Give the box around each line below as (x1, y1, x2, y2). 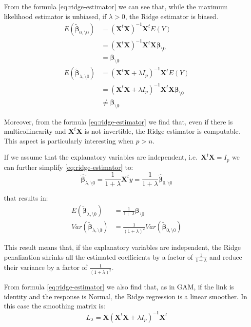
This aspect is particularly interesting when (4, 135, 134, 145)
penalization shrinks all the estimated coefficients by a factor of (4, 251, 193, 262)
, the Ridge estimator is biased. (125, 11, 218, 21)
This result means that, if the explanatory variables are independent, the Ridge (4, 242, 241, 252)
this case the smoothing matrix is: (4, 301, 105, 311)
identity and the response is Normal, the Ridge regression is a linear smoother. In (4, 291, 248, 301)
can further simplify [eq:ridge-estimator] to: (4, 162, 133, 172)
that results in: (4, 193, 48, 203)
